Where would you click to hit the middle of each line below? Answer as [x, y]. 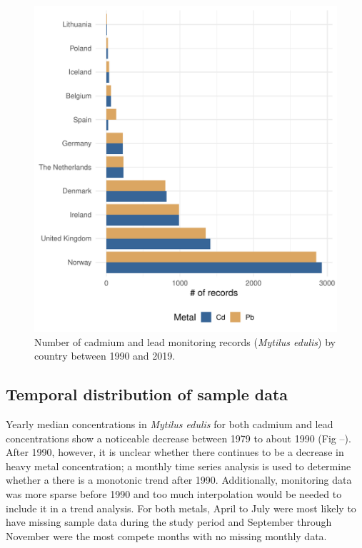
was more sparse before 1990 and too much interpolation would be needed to [174, 493]
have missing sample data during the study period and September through [169, 522]
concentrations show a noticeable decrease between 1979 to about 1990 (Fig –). [179, 438]
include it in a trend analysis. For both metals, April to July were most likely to [181, 508]
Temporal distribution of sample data [147, 394]
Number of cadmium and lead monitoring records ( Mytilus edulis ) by [185, 341]
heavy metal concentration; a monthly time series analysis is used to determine [179, 466]
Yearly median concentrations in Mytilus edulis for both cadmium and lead [170, 424]
